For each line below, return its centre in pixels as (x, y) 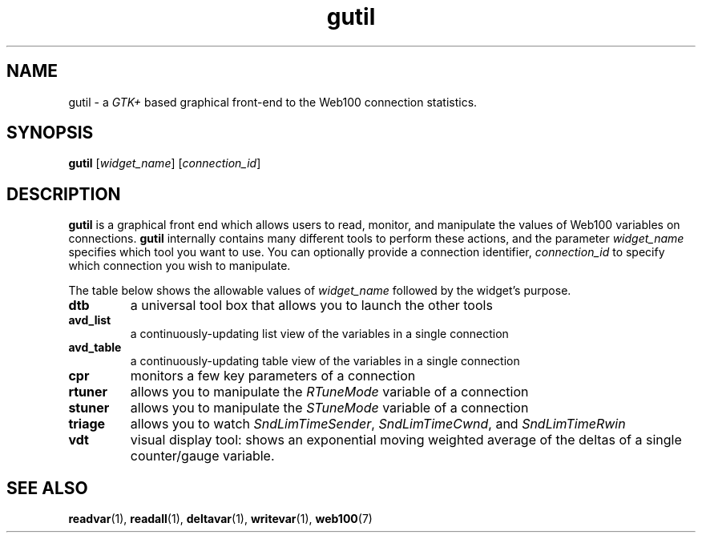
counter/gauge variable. (202, 456)
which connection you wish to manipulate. (180, 266)
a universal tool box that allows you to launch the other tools (311, 306)
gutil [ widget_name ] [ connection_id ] (165, 163)
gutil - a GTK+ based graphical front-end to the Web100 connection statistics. (273, 102)
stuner (89, 408)
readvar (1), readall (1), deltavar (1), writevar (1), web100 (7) (220, 519)
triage (87, 424)
